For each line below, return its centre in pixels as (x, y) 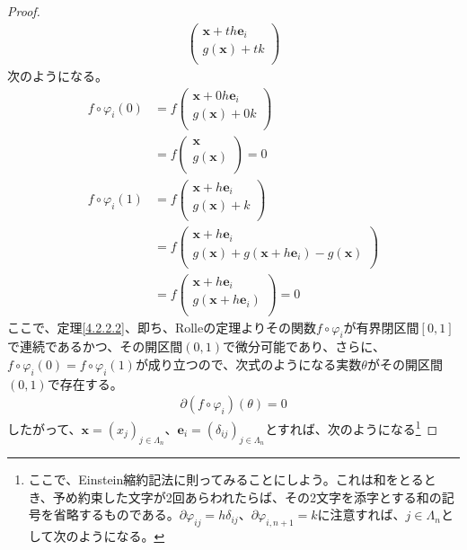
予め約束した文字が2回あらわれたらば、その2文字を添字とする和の (247, 497)
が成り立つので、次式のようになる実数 (248, 364)
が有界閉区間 (381, 327)
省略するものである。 (116, 515)
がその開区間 (405, 364)
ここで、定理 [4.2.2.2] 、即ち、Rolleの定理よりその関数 (162, 327)
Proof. (24, 11)
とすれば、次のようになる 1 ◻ (352, 427)
